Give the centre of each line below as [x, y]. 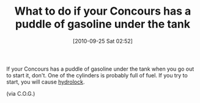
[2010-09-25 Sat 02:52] [103, 41]
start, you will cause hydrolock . [46, 82]
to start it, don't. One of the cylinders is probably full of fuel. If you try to [97, 75]
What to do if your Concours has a [103, 11]
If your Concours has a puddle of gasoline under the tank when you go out [100, 69]
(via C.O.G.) [21, 93]
